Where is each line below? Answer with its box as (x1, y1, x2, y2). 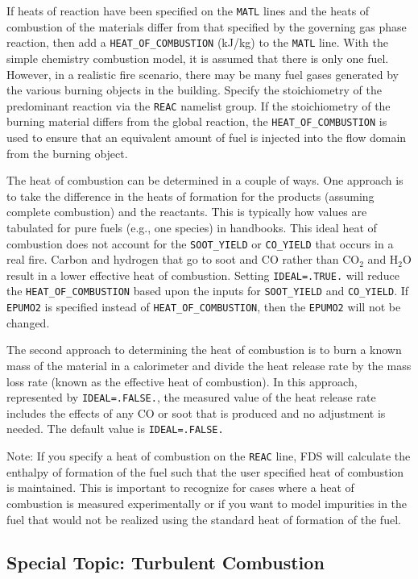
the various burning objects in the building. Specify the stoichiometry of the (6, 81, 382, 98)
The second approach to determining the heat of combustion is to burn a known (6, 341, 402, 358)
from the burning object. (6, 144, 128, 161)
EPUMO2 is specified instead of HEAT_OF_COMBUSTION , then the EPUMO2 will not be (6, 298, 401, 315)
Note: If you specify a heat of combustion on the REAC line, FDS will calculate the (6, 448, 411, 464)
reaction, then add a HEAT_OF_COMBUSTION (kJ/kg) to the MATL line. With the (6, 34, 388, 51)
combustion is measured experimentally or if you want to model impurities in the (6, 494, 408, 511)
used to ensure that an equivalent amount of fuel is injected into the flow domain (6, 129, 407, 145)
